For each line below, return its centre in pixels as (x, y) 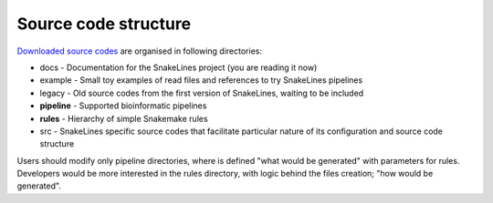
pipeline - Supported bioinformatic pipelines (123, 106)
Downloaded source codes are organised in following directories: (139, 51)
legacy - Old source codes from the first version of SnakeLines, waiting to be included (202, 93)
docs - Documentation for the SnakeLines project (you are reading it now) (178, 67)
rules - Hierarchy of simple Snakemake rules (124, 118)
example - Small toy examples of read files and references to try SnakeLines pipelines (201, 80)
